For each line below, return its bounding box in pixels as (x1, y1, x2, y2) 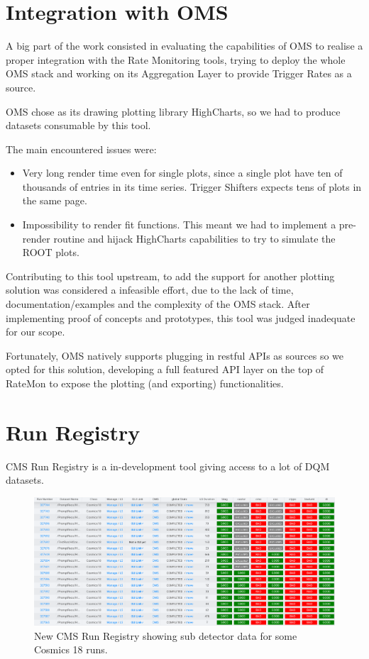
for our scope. (6, 324, 65, 339)
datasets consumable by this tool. (6, 118, 151, 133)
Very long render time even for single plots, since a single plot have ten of (22, 165, 343, 180)
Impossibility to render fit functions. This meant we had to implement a (22, 217, 336, 232)
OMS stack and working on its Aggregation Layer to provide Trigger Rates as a (6, 66, 352, 81)
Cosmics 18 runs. (34, 642, 108, 657)
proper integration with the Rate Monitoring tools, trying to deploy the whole (6, 52, 346, 67)
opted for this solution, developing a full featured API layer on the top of (6, 362, 324, 377)
